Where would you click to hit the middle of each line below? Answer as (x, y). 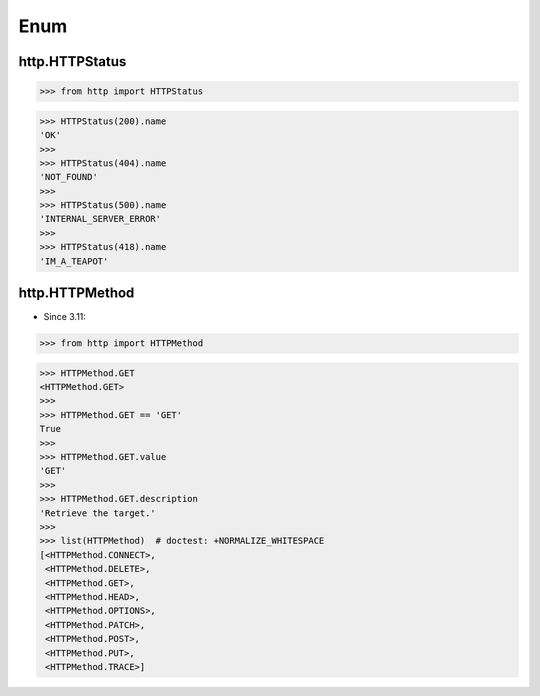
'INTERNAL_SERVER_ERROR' (100, 219)
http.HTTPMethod (76, 293)
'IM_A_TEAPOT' (74, 261)
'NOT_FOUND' (69, 177)
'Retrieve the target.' (98, 513)
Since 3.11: (65, 317)
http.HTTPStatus (72, 61)
